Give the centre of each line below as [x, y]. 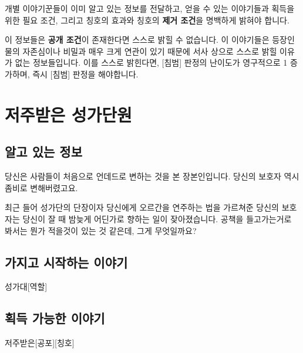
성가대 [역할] [26, 286]
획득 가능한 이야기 [55, 318]
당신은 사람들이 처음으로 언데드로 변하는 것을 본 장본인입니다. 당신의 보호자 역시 [152, 176]
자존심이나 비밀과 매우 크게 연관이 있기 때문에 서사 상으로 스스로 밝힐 [150, 51]
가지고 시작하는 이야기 [66, 262]
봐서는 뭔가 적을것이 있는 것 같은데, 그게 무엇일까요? [101, 230]
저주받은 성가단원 [68, 114]
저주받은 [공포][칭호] [40, 343]
